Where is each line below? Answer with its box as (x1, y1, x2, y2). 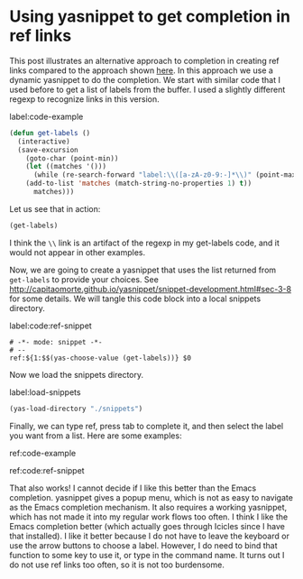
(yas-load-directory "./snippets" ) (9, 404, 143, 413)
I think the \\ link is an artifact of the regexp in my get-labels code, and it (9, 237, 280, 248)
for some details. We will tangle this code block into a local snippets (9, 293, 262, 304)
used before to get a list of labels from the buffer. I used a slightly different (9, 84, 286, 95)
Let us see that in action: (9, 203, 101, 214)
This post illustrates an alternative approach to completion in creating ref (9, 55, 280, 66)
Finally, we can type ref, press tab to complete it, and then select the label (9, 420, 284, 431)
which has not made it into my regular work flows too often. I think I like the (9, 511, 289, 522)
